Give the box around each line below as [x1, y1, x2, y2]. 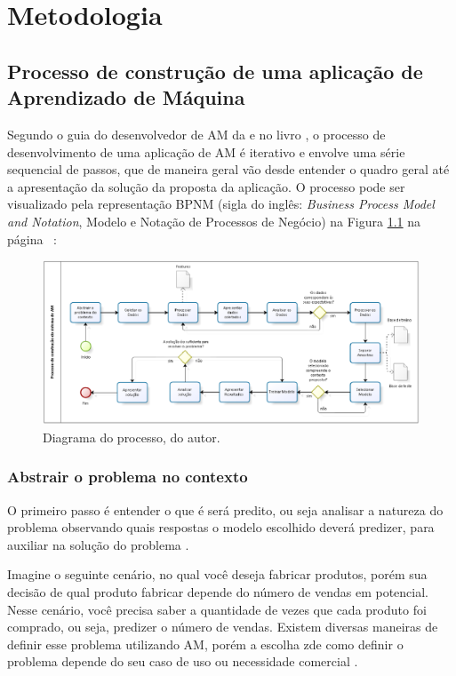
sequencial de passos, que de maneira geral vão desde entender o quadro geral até [7, 160, 450, 179]
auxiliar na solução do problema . [7, 535, 189, 553]
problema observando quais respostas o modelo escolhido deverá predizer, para [7, 518, 435, 537]
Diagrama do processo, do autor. [43, 427, 220, 446]
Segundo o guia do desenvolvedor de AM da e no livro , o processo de [7, 124, 386, 143]
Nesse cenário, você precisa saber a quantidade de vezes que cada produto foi [7, 600, 427, 618]
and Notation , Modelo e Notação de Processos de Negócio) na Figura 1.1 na [7, 211, 421, 230]
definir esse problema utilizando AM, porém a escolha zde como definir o [7, 634, 404, 653]
